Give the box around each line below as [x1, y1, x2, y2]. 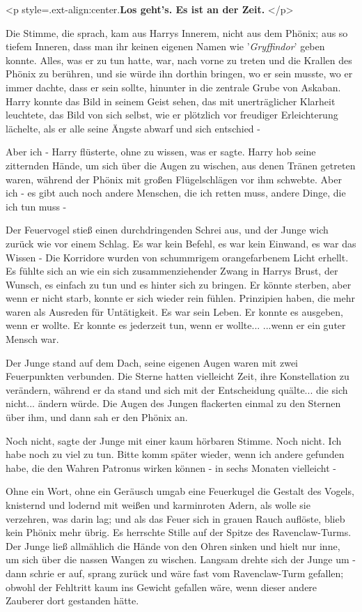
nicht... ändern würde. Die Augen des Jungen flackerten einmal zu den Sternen [6, 396, 341, 411]
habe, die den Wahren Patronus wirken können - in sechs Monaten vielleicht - [6, 460, 336, 475]
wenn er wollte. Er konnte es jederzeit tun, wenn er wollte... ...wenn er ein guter [6, 318, 346, 332]
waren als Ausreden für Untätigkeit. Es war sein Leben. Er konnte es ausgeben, [6, 304, 344, 319]
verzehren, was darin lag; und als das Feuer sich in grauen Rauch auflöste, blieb [6, 511, 345, 526]
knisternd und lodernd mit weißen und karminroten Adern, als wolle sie [6, 498, 310, 512]
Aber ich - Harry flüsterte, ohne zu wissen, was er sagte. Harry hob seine [6, 144, 316, 159]
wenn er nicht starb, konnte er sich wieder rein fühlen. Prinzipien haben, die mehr [6, 291, 355, 305]
